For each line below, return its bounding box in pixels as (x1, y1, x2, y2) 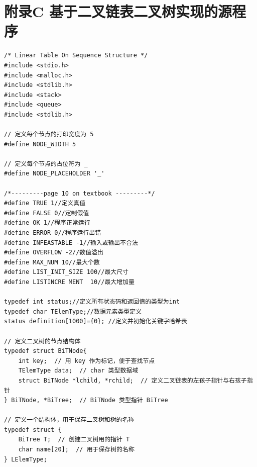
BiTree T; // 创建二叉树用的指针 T (18, 436, 130, 443)
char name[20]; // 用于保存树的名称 (18, 446, 135, 453)
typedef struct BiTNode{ (4, 347, 87, 355)
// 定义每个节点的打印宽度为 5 (4, 131, 94, 138)
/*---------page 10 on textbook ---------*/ (4, 190, 155, 197)
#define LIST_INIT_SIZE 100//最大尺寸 (4, 268, 129, 276)
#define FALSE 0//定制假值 (4, 209, 89, 217)
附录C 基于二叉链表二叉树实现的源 (4, 1, 232, 22)
